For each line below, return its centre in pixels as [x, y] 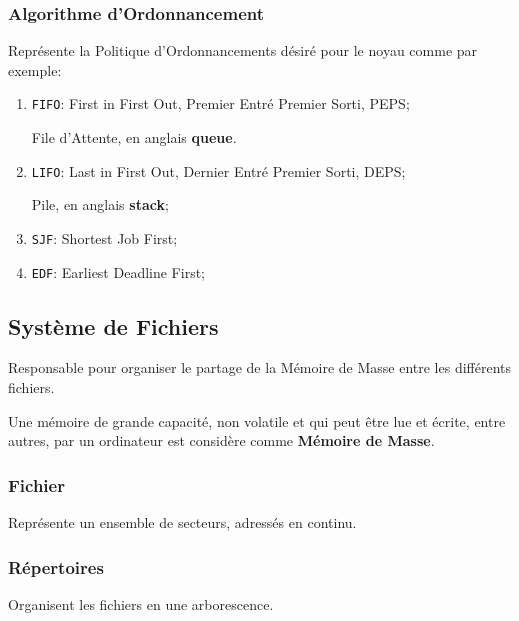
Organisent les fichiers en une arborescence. [141, 603]
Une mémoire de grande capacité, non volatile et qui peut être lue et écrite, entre [257, 420]
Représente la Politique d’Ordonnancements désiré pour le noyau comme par [243, 50]
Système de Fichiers [113, 325]
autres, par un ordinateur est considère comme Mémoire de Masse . [221, 440]
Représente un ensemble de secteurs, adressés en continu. [182, 522]
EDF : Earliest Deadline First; [118, 271]
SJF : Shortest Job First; [104, 237]
